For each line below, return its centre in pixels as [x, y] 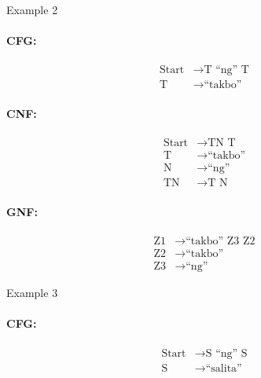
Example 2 [32, 9]
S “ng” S [226, 353]
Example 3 [32, 293]
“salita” [224, 368]
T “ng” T [226, 70]
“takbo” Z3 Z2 [221, 242]
